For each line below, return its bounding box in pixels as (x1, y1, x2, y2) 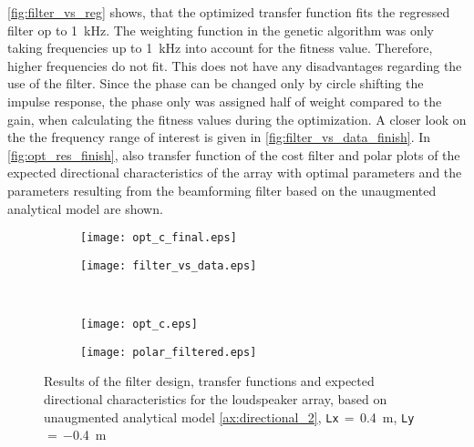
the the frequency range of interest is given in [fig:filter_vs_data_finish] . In (7, 127, 431, 147)
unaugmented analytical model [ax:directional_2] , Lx (44, 407, 339, 426)
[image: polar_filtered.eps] (80, 345, 257, 359)
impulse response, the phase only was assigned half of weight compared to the (7, 91, 442, 110)
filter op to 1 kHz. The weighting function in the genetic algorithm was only (7, 20, 434, 39)
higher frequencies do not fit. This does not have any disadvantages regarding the (7, 56, 462, 75)
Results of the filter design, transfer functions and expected (44, 371, 375, 391)
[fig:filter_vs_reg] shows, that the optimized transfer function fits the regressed (7, 3, 450, 21)
